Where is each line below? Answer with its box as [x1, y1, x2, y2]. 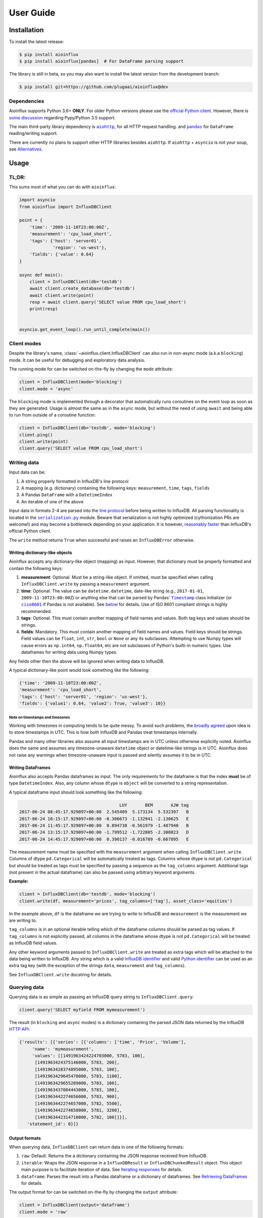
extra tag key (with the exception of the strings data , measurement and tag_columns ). [9, 963, 186, 969]
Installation [9, 26, 44, 34]
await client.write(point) [29, 292, 94, 298]
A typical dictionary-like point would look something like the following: [9, 667, 150, 673]
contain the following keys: [9, 565, 63, 571]
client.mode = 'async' [19, 386, 74, 392]
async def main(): [19, 272, 63, 278]
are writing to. [9, 917, 37, 923]
